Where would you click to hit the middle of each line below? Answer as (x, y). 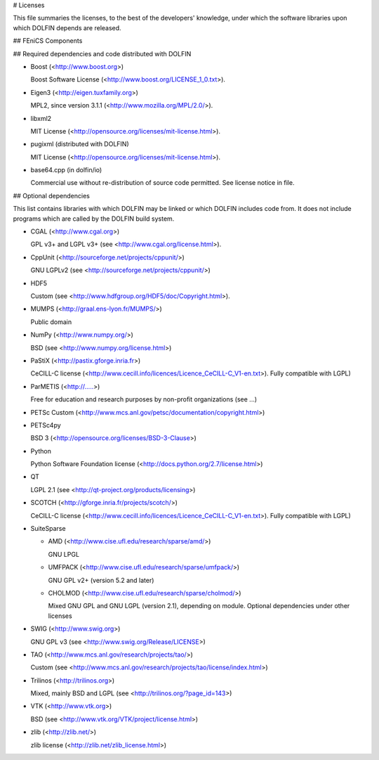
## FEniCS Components (48, 41)
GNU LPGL (64, 554)
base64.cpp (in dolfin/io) (66, 170)
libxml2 (41, 118)
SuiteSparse (48, 529)
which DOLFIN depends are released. (67, 27)
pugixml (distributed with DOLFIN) (80, 144)
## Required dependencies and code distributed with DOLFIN (102, 53)
